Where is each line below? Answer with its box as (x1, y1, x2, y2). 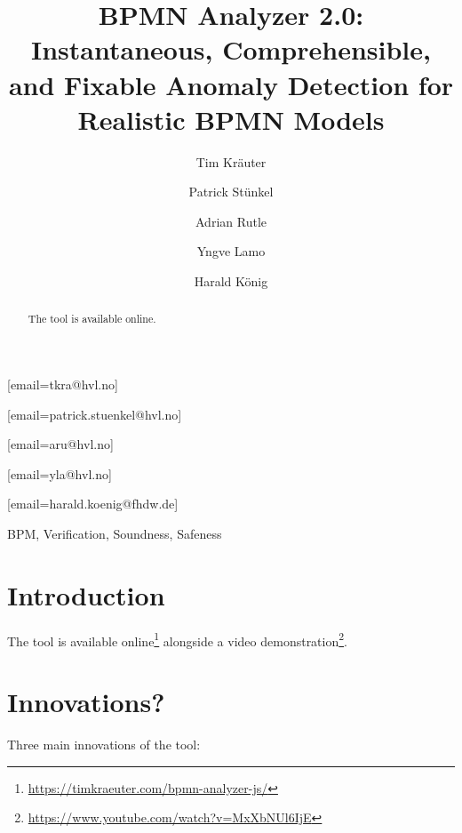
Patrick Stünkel (188, 182, 274, 201)
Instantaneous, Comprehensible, (31, 31, 431, 68)
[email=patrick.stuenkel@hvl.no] (7, 404, 182, 423)
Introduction (7, 576, 165, 613)
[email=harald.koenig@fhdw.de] (7, 494, 179, 513)
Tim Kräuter (195, 152, 267, 171)
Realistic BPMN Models (77, 100, 385, 137)
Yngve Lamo (196, 242, 266, 260)
